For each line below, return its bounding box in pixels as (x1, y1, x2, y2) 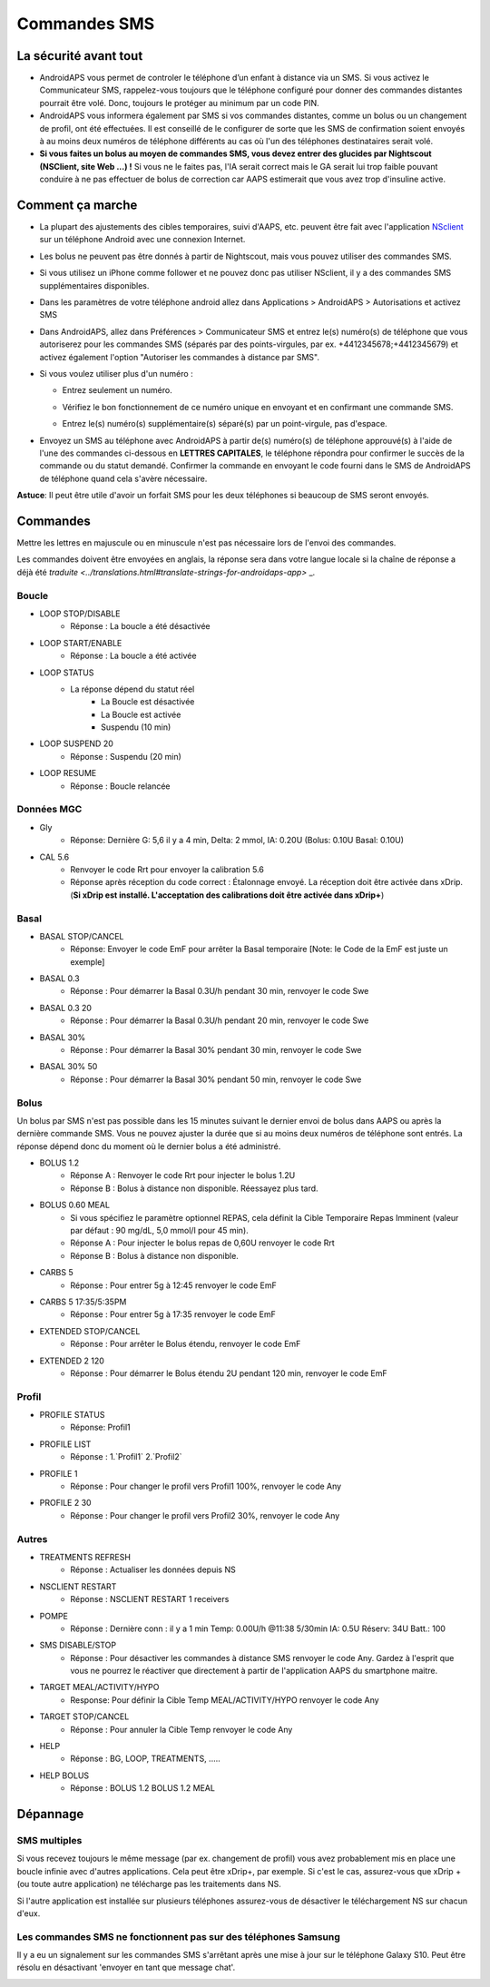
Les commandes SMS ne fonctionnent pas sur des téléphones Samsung (16, 1930, 340, 1943)
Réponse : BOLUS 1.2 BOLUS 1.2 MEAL (70, 1783, 215, 1794)
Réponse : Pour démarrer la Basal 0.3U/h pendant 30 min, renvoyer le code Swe (70, 986, 369, 997)
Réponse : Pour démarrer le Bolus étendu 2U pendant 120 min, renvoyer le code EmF (70, 1367, 387, 1379)
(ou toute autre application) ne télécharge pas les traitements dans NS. (16, 1879, 281, 1890)
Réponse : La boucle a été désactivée (70, 621, 211, 632)
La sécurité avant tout (16, 48, 143, 64)
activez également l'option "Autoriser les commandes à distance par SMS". (39, 351, 319, 362)
